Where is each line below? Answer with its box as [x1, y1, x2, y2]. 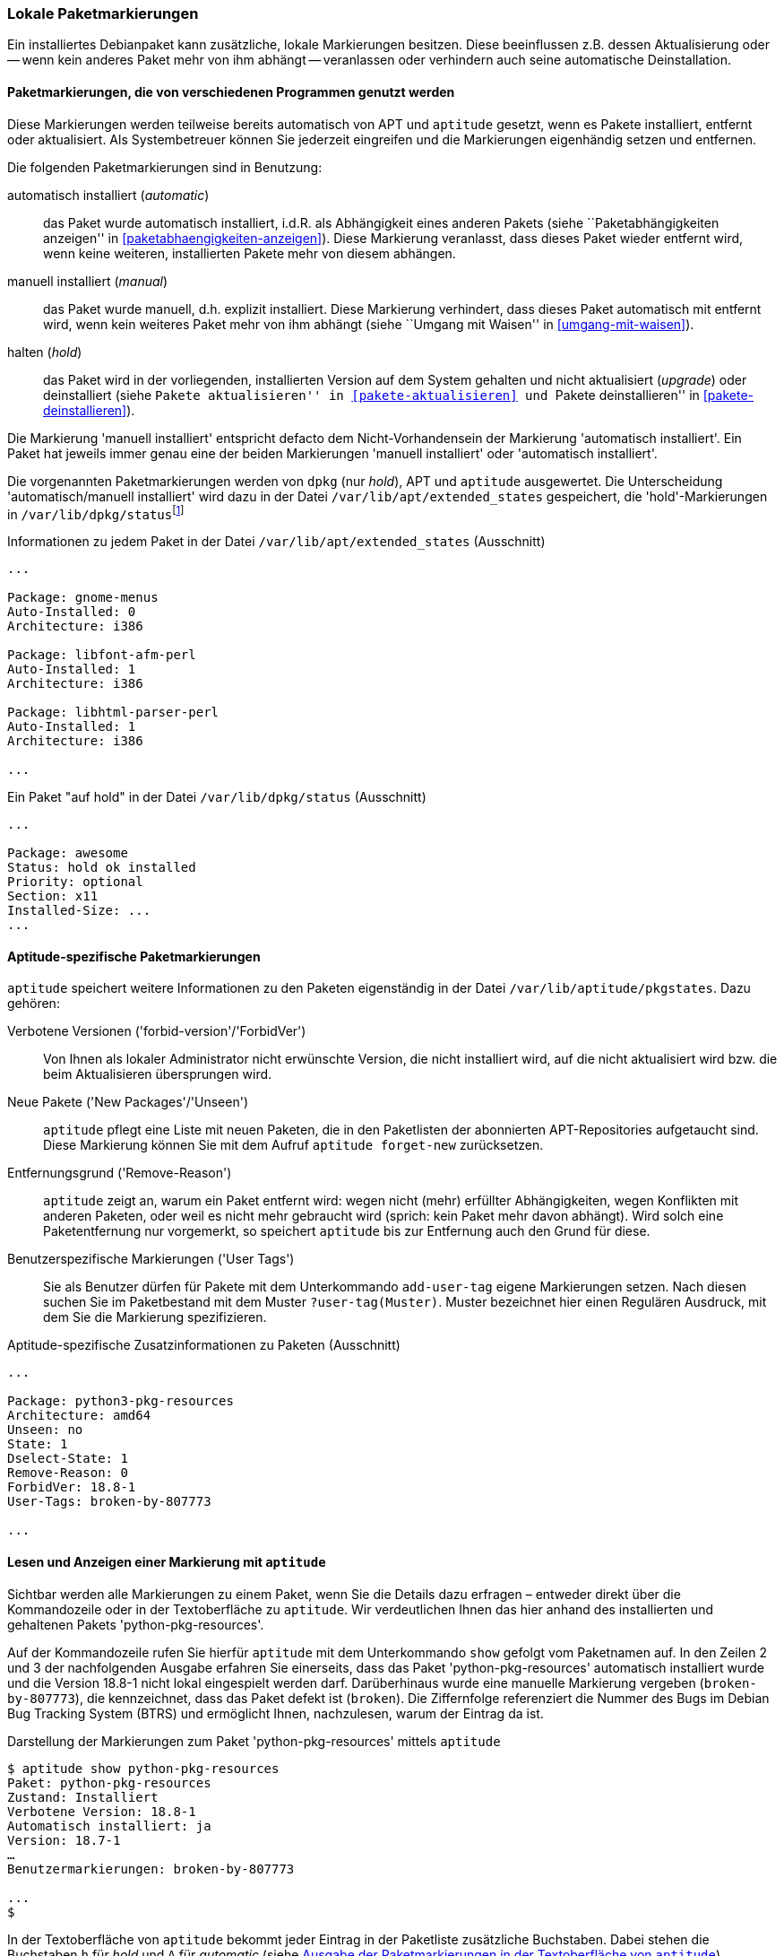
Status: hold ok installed [7, 860, 196, 875]
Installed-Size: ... [7, 903, 151, 918]
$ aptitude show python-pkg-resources [7, 1760, 280, 1776]
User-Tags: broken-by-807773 [7, 1494, 211, 1509]
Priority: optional [7, 874, 143, 890]
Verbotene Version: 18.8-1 [7, 1804, 196, 1819]
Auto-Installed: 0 [7, 604, 136, 620]
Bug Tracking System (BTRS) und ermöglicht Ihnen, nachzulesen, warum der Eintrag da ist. [7, 1705, 544, 1721]
